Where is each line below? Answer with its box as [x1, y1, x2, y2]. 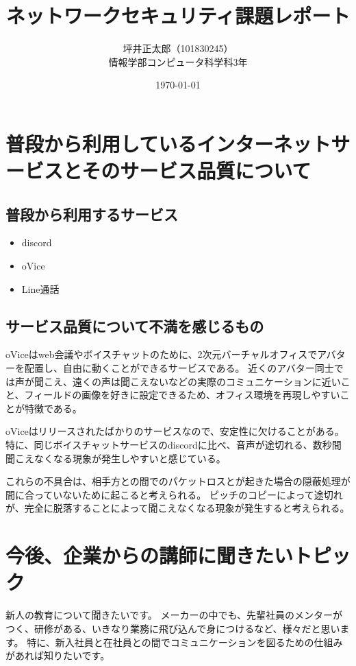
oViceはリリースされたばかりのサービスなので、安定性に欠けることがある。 [5, 424, 344, 438]
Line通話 [21, 281, 60, 296]
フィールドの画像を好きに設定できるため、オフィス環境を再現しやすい [24, 388, 340, 402]
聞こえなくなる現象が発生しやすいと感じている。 [5, 451, 226, 465]
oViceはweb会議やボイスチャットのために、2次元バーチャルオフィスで [5, 347, 318, 361]
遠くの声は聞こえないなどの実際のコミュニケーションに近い [72, 374, 341, 388]
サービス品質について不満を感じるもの [5, 315, 264, 336]
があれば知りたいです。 [5, 648, 110, 663]
